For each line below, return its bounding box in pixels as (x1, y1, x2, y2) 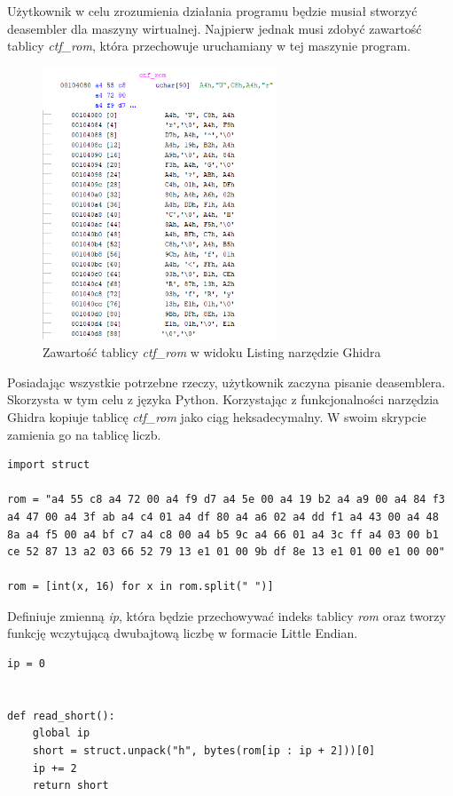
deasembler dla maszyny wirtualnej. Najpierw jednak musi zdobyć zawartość (7, 19, 422, 37)
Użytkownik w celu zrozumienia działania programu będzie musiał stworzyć (7, 2, 418, 20)
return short (32, 779, 109, 792)
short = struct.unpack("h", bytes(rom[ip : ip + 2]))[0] (32, 744, 376, 758)
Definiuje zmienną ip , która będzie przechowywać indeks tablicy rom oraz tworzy (7, 606, 446, 625)
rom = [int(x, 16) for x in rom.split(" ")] (7, 580, 274, 593)
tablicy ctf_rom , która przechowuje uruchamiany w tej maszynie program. (7, 36, 411, 55)
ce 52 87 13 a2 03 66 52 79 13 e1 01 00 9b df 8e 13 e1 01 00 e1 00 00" (7, 545, 445, 559)
